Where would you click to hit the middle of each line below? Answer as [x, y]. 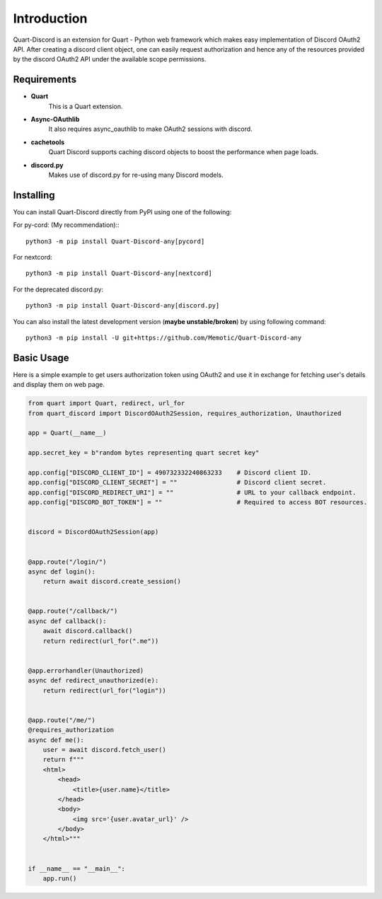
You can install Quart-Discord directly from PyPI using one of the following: [122, 211]
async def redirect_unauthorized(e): [93, 680]
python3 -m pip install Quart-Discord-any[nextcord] [119, 273]
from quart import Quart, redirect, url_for [106, 404]
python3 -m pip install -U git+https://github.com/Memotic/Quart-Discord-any [164, 338]
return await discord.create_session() [112, 581]
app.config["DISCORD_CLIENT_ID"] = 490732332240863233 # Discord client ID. [170, 473]
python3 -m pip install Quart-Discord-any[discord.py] [123, 306]
